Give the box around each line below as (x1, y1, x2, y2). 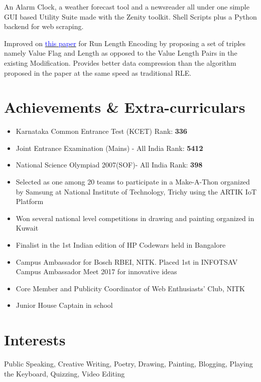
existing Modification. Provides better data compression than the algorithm (4, 57, 236, 68)
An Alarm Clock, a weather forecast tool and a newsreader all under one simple (4, 2, 249, 12)
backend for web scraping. (4, 21, 84, 32)
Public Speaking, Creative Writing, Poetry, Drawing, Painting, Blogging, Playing (4, 358, 253, 369)
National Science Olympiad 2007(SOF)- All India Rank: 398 (16, 159, 203, 170)
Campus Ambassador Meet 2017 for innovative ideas (16, 266, 177, 277)
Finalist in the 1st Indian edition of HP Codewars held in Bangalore (16, 240, 226, 250)
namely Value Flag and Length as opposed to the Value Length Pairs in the (4, 48, 237, 58)
